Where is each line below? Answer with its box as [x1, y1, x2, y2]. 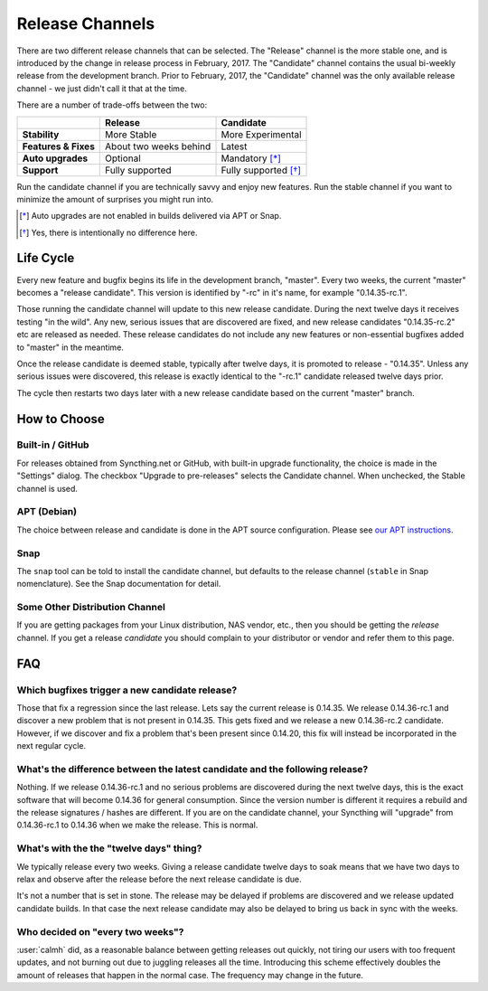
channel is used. [16, 483, 79, 494]
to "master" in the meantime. [16, 342, 124, 353]
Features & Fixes [22, 140, 95, 153]
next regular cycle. [16, 741, 86, 751]
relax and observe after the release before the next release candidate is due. [16, 873, 302, 885]
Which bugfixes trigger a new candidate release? [16, 684, 238, 696]
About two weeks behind [105, 140, 211, 153]
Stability [22, 127, 60, 140]
